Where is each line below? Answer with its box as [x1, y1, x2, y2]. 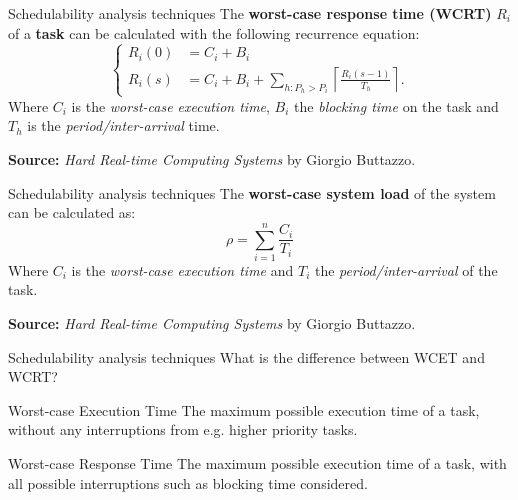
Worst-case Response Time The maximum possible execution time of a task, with [8, 453, 507, 473]
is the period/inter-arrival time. [27, 115, 220, 136]
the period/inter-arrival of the [314, 259, 498, 280]
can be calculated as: [8, 202, 136, 223]
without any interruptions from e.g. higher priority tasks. [8, 419, 358, 440]
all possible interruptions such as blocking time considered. [8, 472, 368, 493]
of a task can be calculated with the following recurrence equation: [8, 22, 420, 43]
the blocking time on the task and [294, 95, 499, 116]
